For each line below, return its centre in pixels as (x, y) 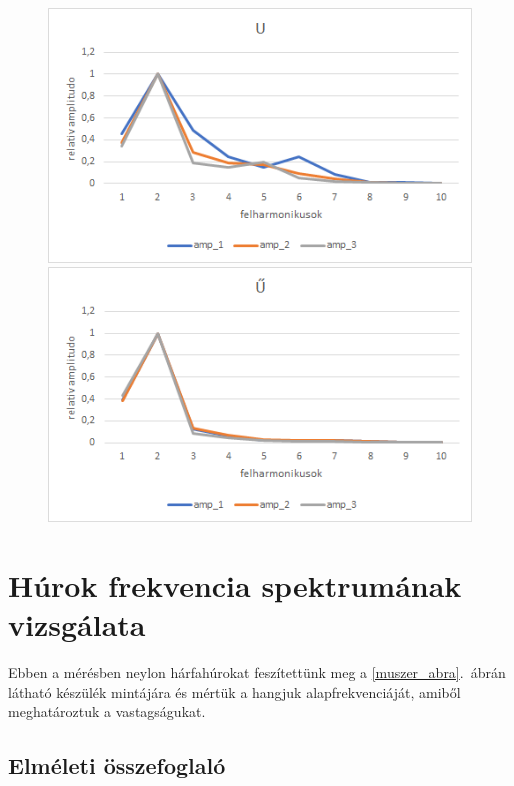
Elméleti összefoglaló (117, 765)
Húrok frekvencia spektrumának (235, 584)
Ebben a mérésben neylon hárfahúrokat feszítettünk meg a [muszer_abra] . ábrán (257, 672)
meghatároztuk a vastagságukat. (107, 711)
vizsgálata (77, 624)
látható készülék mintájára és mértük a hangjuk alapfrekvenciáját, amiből (234, 691)
